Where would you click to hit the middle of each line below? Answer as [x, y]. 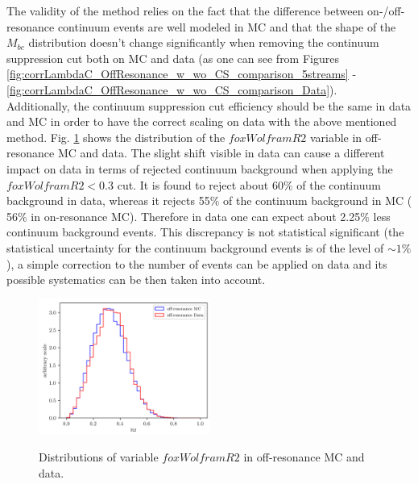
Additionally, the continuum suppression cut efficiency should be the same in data [209, 105]
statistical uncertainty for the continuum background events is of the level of [195, 247]
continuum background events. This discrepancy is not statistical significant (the [205, 232]
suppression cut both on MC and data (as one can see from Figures [173, 58]
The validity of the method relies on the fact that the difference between [185, 10]
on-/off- [386, 10]
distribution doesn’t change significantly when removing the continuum [204, 42]
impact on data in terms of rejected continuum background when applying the [200, 168]
